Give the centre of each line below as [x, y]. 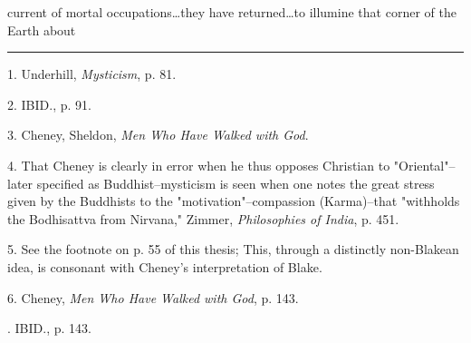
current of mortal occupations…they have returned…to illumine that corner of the [232, 12]
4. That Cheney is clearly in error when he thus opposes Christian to [199, 165]
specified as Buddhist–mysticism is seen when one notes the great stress [235, 183]
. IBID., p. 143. [49, 328]
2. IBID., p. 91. [49, 104]
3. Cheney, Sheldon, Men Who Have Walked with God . [158, 135]
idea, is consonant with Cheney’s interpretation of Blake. [165, 266]
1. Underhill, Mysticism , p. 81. [92, 74]
